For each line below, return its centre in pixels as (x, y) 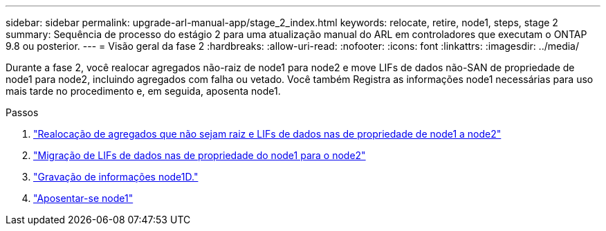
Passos (22, 112)
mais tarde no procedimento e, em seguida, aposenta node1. (143, 91)
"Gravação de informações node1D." (116, 177)
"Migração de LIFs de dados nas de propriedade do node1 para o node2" (200, 155)
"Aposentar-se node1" (83, 198)
